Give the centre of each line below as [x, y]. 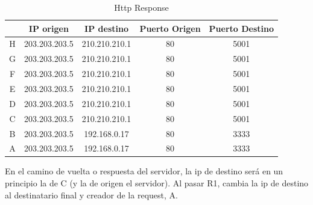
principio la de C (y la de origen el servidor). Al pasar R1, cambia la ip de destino [157, 183]
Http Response [141, 7]
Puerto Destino [242, 28]
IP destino [106, 28]
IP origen [49, 28]
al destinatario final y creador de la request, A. [91, 194]
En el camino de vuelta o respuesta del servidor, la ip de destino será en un [144, 171]
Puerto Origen [170, 28]
